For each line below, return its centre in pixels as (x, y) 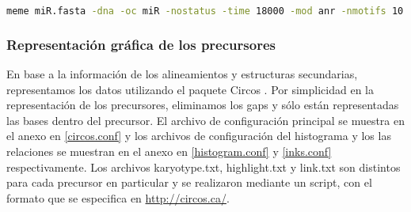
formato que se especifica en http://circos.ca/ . (118, 197)
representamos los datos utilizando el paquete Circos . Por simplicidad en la (190, 89)
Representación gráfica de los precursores (141, 44)
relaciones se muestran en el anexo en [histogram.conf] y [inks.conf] (169, 151)
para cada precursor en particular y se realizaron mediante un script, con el (189, 182)
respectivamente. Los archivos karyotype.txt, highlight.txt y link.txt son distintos (204, 167)
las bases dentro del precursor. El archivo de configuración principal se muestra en (206, 120)
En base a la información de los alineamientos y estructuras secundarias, (182, 74)
